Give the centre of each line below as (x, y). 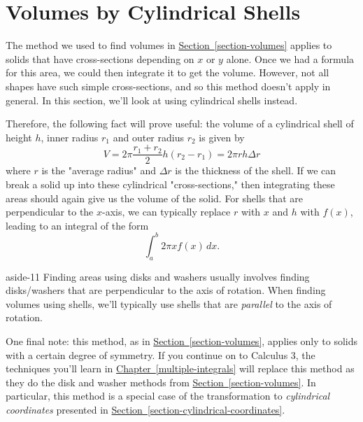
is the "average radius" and (99, 170)
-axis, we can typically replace (166, 212)
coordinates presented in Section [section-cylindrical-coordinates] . (145, 409)
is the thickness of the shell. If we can (256, 170)
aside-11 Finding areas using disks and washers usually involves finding (158, 276)
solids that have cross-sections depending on (100, 58)
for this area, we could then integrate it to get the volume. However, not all (168, 72)
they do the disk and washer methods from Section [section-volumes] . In (161, 382)
